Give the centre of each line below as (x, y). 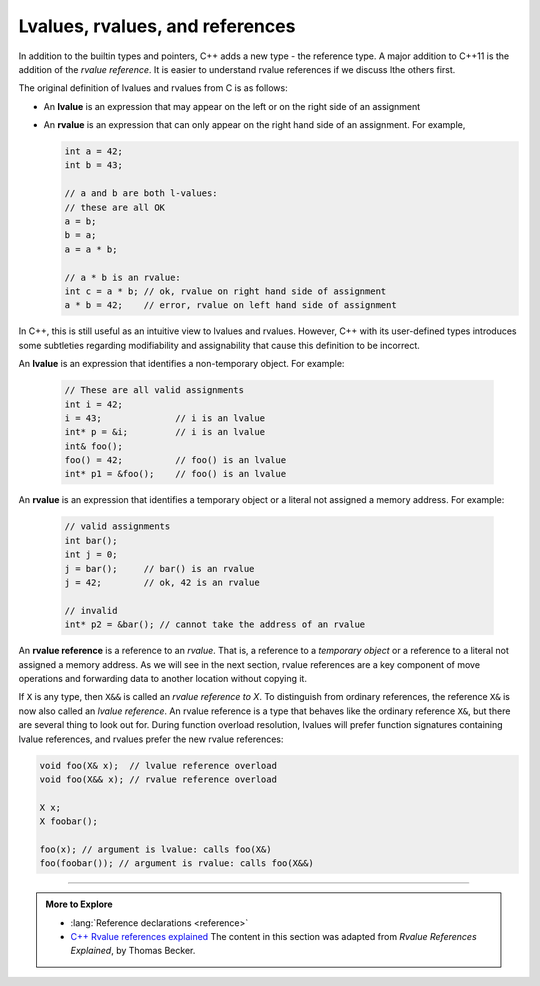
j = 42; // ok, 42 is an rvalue (162, 583)
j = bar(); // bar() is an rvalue (159, 568)
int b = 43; (94, 165)
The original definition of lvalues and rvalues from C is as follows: (153, 88)
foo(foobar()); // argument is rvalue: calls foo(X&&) (176, 863)
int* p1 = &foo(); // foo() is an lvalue (175, 474)
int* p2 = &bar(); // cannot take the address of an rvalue (215, 624)
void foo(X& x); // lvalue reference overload (158, 765)
